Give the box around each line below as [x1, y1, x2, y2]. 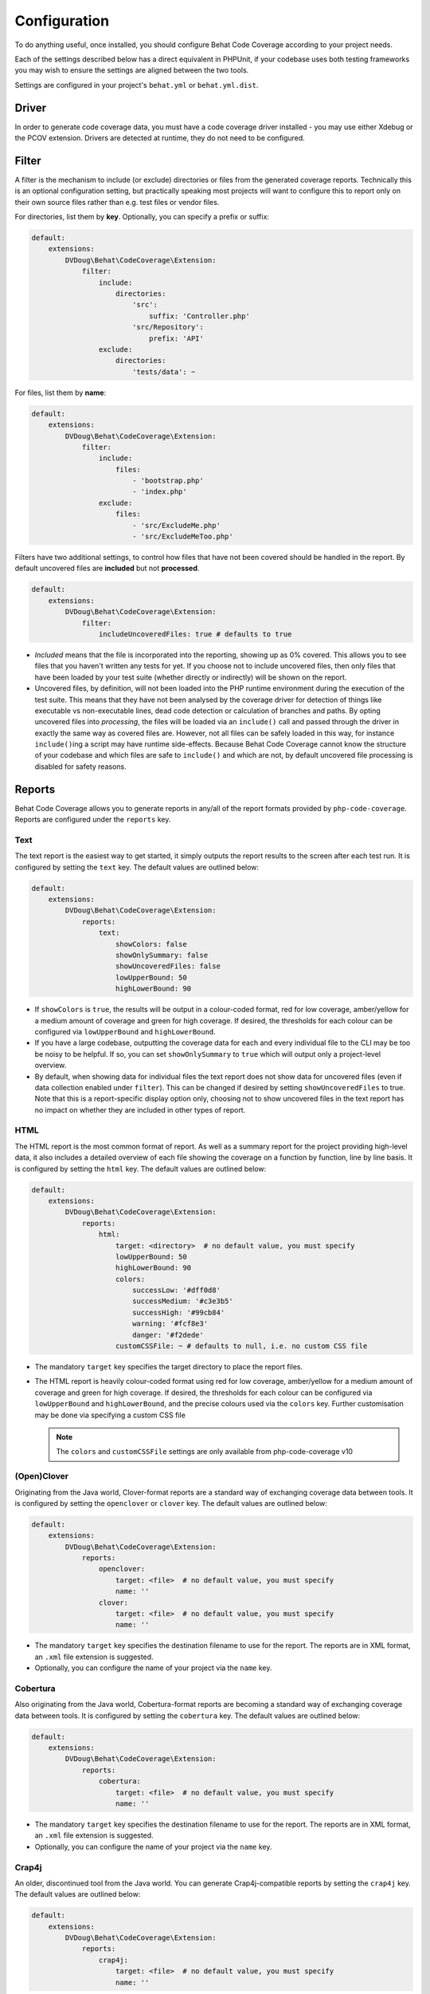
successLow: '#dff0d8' [131, 1286, 221, 1295]
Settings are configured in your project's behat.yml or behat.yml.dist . [14, 80, 259, 89]
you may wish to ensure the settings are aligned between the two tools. [14, 65, 249, 75]
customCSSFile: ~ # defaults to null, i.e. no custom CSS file [115, 1342, 368, 1351]
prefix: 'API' [148, 333, 205, 343]
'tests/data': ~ [131, 367, 196, 376]
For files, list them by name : [14, 388, 107, 397]
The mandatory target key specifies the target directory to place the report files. [34, 1362, 303, 1372]
